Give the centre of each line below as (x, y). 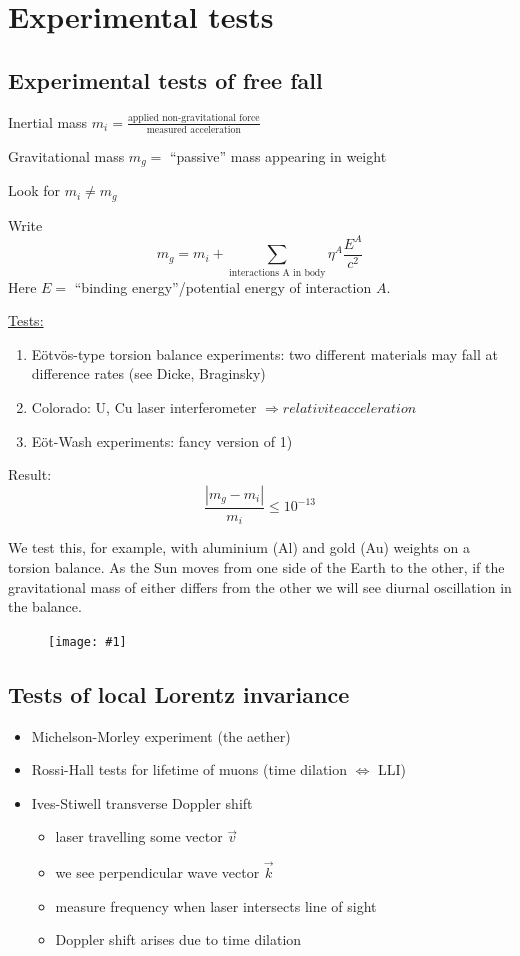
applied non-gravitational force (193, 118)
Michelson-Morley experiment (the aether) (161, 735)
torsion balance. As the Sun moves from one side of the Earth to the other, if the (256, 566)
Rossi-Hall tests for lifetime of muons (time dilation (189, 769)
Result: (30, 474)
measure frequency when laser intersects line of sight (216, 905)
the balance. (45, 606)
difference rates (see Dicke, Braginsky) (148, 373)
